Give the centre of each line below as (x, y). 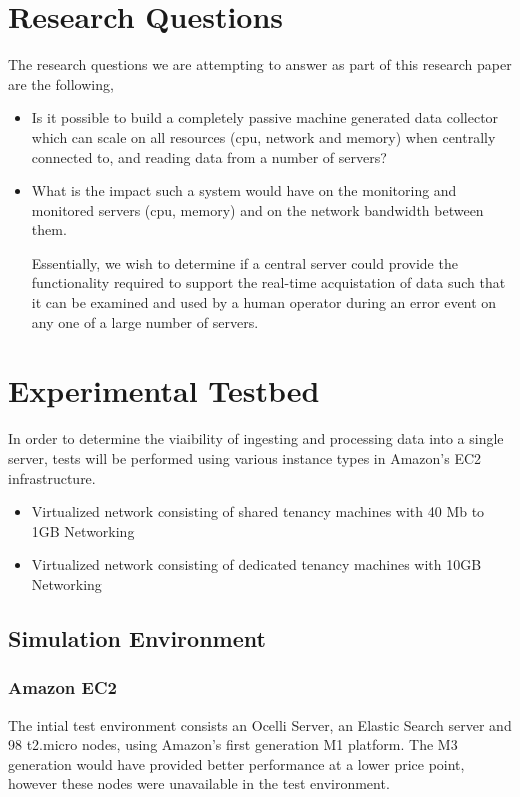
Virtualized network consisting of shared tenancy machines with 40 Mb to (258, 511)
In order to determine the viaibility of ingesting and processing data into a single (256, 438)
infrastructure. (52, 477)
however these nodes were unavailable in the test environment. (199, 783)
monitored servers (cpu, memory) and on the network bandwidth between (257, 209)
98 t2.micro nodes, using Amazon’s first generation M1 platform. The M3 (233, 744)
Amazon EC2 (62, 687)
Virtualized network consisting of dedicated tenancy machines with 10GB (256, 564)
